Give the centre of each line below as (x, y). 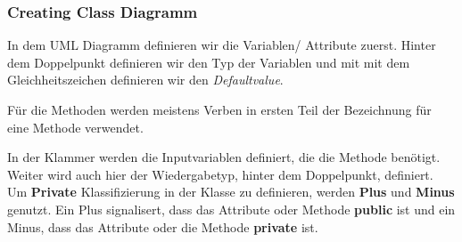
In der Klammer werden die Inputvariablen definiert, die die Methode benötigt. (224, 157)
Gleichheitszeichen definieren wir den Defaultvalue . (145, 80)
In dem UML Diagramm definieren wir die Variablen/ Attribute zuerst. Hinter (222, 45)
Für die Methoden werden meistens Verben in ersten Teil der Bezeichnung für (219, 109)
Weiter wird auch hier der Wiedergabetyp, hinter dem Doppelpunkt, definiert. (220, 174)
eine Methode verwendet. (75, 127)
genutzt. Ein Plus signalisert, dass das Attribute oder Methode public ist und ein (231, 209)
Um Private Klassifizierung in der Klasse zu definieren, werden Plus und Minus (231, 192)
